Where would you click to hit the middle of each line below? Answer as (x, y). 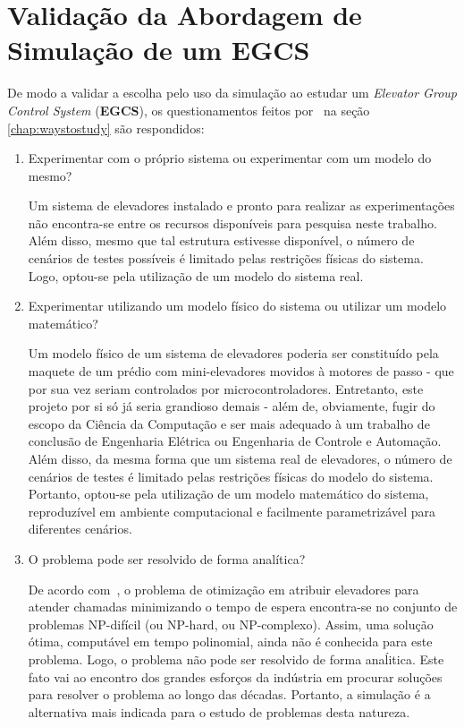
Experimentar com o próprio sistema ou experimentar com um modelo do (230, 158)
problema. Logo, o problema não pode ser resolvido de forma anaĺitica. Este (236, 659)
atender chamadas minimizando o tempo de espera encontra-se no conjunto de (243, 607)
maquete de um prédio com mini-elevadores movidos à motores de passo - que (241, 371)
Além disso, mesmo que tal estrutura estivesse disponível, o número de (221, 240)
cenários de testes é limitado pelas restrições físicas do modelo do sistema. (231, 476)
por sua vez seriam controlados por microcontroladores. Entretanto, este (226, 388)
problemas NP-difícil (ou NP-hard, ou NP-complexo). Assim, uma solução (231, 624)
